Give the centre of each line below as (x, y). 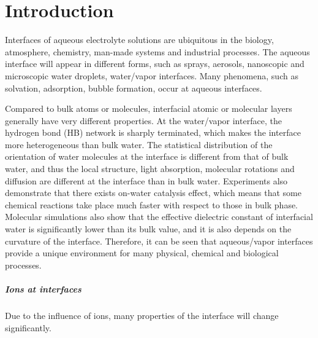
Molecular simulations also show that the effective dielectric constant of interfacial (159, 217)
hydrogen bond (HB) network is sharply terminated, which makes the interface (153, 132)
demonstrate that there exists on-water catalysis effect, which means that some (153, 193)
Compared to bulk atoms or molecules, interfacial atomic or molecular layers (149, 108)
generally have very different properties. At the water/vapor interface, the (143, 120)
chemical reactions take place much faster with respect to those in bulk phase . (152, 204)
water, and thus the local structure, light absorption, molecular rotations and (150, 169)
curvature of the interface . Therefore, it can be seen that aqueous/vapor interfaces (159, 241)
